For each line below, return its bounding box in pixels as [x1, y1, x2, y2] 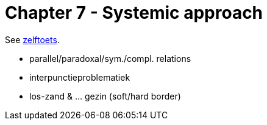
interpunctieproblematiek [29, 72, 130, 83]
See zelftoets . [5, 34, 60, 45]
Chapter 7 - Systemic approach [5, 2, 263, 23]
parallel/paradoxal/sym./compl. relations [29, 53, 191, 64]
